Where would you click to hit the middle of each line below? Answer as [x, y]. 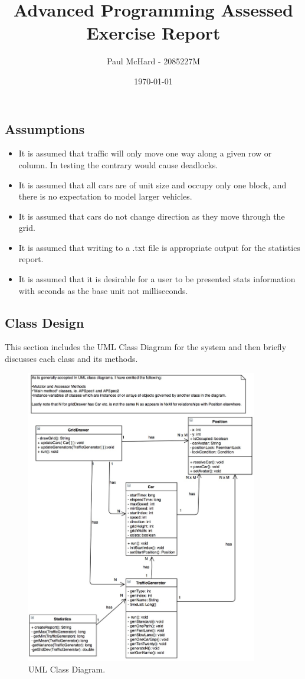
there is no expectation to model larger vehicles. [105, 196]
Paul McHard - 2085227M [153, 61]
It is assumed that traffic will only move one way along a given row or [145, 153]
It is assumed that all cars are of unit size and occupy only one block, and [152, 185]
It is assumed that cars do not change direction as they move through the [152, 216]
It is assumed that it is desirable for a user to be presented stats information [157, 279]
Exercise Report [153, 33]
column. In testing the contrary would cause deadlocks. [118, 164]
